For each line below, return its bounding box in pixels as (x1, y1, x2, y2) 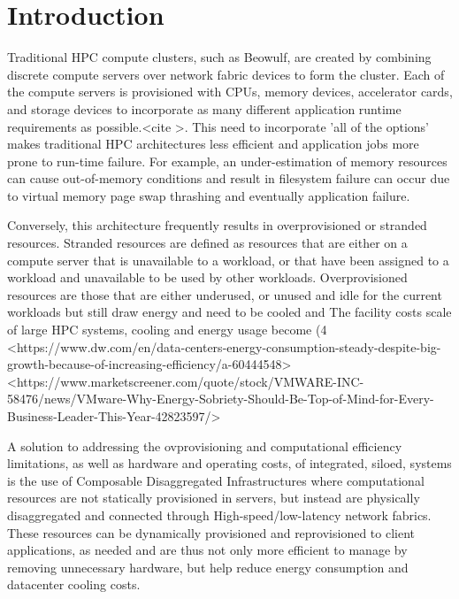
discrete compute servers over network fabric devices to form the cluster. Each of (7, 65, 445, 83)
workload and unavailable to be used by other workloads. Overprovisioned (7, 268, 408, 287)
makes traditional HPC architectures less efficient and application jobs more (7, 134, 419, 153)
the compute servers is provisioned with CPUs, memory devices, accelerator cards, (7, 82, 453, 101)
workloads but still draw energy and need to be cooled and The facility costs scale (7, 303, 452, 321)
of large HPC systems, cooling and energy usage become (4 (7, 320, 327, 339)
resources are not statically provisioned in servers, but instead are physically (7, 488, 420, 507)
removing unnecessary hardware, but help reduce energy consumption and (7, 557, 409, 576)
